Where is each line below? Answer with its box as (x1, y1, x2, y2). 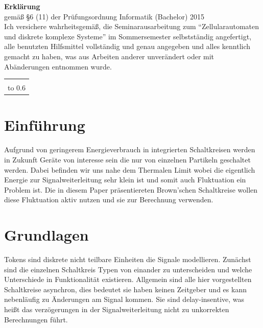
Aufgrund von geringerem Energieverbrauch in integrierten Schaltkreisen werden (4, 144, 255, 155)
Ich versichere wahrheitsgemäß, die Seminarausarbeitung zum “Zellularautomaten (4, 21, 259, 32)
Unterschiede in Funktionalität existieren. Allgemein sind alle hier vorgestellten (4, 274, 252, 285)
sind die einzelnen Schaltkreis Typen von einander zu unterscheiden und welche (4, 264, 252, 274)
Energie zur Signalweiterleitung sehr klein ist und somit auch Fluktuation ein (4, 174, 246, 185)
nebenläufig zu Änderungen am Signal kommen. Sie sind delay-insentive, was (4, 294, 245, 304)
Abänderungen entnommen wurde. (4, 61, 112, 72)
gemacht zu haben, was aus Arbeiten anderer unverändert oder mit (4, 51, 214, 61)
